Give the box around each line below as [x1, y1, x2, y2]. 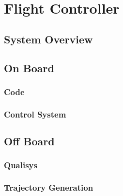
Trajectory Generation [4, 181, 93, 194]
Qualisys [4, 159, 37, 171]
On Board [4, 60, 54, 75]
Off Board [4, 134, 55, 149]
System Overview [4, 31, 93, 46]
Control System [4, 108, 66, 120]
